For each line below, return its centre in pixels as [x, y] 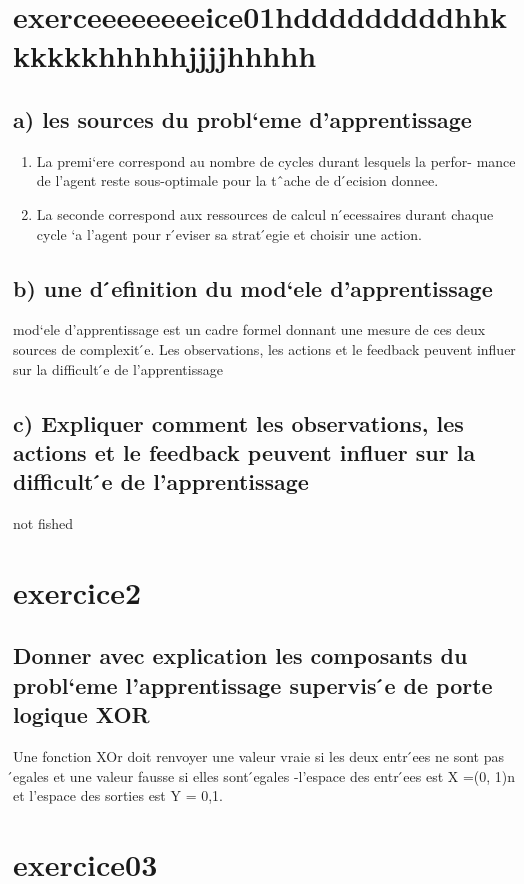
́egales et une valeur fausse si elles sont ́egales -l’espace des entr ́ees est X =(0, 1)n [264, 775]
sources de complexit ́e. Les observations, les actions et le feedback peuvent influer [264, 348]
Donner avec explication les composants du [240, 655]
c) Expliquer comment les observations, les [238, 422]
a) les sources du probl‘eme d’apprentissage [242, 118]
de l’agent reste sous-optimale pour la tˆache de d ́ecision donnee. [237, 180]
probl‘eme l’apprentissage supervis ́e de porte [253, 684]
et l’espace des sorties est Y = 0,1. [118, 795]
